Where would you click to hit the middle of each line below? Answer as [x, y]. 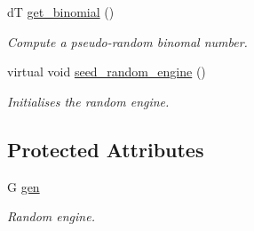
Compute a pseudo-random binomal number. [127, 41]
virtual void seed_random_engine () [107, 72]
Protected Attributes [106, 149]
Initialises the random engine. [88, 101]
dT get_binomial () [61, 12]
